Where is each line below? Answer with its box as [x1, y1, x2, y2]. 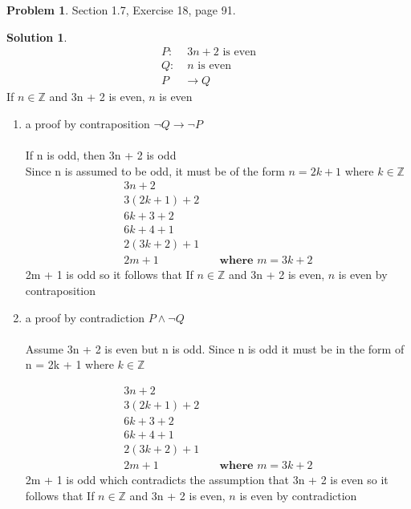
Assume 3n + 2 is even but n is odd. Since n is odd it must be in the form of [25, 340, 405, 357]
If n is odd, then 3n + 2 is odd [25, 147, 177, 164]
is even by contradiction [239, 487, 357, 503]
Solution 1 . [6, 28, 67, 45]
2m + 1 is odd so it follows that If [25, 266, 193, 283]
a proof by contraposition [25, 115, 150, 131]
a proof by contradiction [25, 309, 145, 325]
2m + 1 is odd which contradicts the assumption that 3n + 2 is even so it [25, 471, 389, 488]
